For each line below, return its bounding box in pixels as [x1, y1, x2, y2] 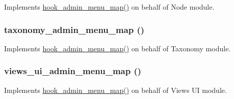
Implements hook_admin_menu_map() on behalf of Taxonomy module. [4, 43, 231, 53]
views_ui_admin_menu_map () [4, 64, 142, 77]
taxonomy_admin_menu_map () [4, 23, 145, 36]
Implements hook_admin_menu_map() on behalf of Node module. [4, 2, 215, 12]
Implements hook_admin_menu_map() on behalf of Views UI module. [4, 84, 227, 95]
